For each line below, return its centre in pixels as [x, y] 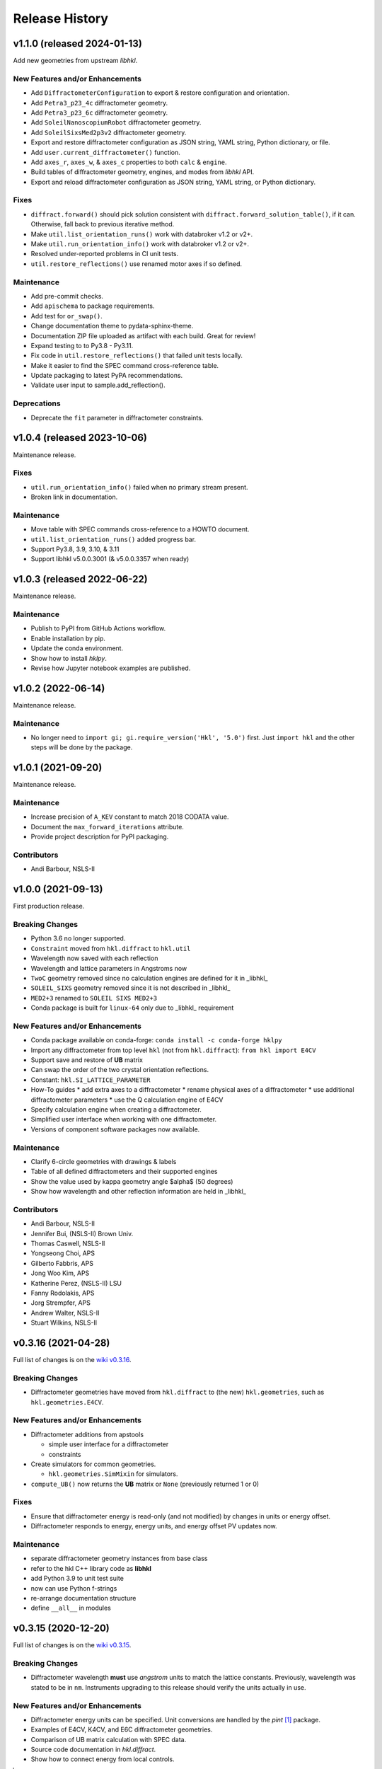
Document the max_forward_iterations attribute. [107, 826]
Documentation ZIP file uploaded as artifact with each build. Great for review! [143, 335]
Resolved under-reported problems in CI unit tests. [105, 254]
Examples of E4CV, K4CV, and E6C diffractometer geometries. [122, 1729]
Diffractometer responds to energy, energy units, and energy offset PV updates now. [154, 1526]
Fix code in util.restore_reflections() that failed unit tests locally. [137, 356]
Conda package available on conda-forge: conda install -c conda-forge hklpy [156, 1040]
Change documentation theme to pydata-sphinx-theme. [112, 326]
